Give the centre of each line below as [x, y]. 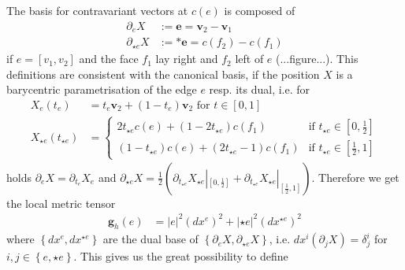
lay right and [187, 59]
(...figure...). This [317, 59]
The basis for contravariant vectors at [97, 10]
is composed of [260, 10]
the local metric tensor [61, 203]
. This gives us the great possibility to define [181, 256]
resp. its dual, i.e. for [260, 89]
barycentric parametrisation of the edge [102, 89]
